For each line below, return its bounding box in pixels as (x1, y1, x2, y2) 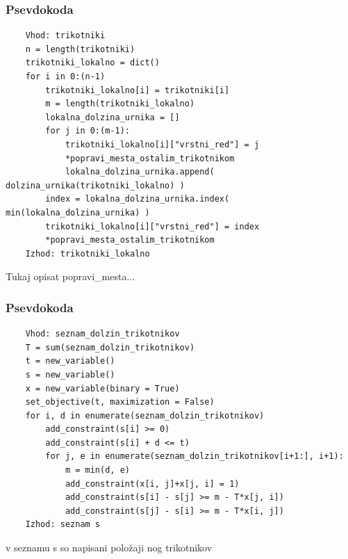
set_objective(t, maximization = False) (25, 397, 215, 407)
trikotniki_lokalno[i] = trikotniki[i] (45, 85, 230, 95)
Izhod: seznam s (25, 519, 101, 530)
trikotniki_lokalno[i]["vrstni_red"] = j (65, 139, 260, 149)
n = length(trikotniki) (25, 44, 135, 54)
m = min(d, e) (65, 465, 130, 476)
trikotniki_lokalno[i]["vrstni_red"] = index (45, 221, 260, 232)
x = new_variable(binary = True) (25, 383, 180, 394)
